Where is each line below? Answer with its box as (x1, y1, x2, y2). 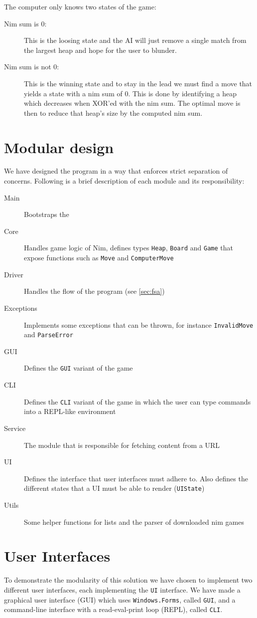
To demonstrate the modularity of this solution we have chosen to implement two (4, 575, 253, 585)
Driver (4, 269, 23, 279)
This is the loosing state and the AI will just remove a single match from (24, 35, 247, 45)
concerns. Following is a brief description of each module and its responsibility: (4, 176, 245, 186)
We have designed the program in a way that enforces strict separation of (4, 166, 228, 176)
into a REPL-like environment (24, 406, 116, 416)
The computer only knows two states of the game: (4, 1, 156, 11)
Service (4, 422, 26, 433)
